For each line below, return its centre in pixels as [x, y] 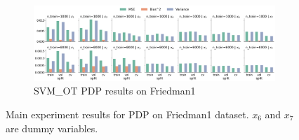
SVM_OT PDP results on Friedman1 [115, 91]
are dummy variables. [52, 128]
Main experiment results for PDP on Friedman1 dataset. [127, 114]
